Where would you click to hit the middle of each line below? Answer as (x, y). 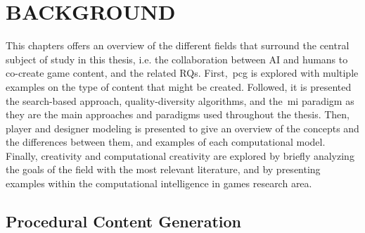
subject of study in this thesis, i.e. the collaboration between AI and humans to (177, 59)
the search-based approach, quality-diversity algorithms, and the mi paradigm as (180, 100)
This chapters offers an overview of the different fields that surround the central (178, 45)
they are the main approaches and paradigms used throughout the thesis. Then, (178, 114)
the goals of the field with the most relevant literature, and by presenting (163, 169)
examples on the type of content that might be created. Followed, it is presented (179, 86)
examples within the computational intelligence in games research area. (159, 183)
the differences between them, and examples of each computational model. (166, 142)
